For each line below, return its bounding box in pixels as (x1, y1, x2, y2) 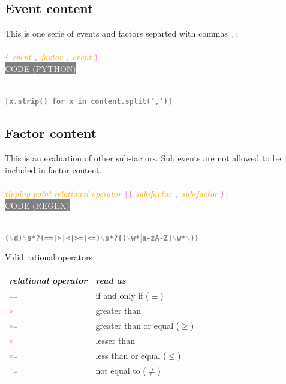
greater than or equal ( (95, 319, 180, 332)
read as (95, 274, 126, 286)
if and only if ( (95, 289, 149, 302)
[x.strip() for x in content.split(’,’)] (5, 97, 173, 106)
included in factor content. (5, 163, 102, 176)
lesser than (95, 334, 135, 347)
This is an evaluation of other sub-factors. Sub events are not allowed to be (5, 152, 281, 164)
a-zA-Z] (142, 233, 173, 242)
